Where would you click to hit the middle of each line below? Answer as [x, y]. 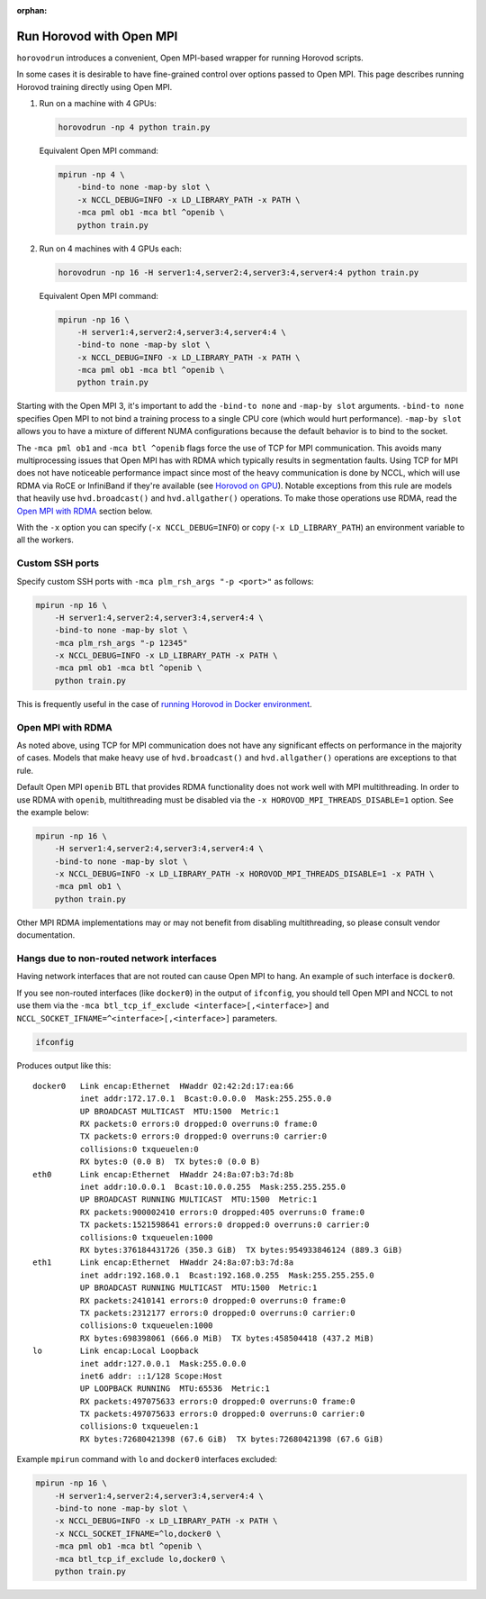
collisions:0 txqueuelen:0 [139, 1149]
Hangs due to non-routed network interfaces [117, 958]
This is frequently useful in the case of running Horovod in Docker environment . [164, 704]
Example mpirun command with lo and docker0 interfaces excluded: [147, 1459]
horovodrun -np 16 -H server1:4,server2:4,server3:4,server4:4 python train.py [238, 272]
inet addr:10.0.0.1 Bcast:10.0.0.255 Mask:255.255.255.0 [213, 1187]
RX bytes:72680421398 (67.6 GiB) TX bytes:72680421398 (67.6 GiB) [232, 1439]
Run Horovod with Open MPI [97, 36]
